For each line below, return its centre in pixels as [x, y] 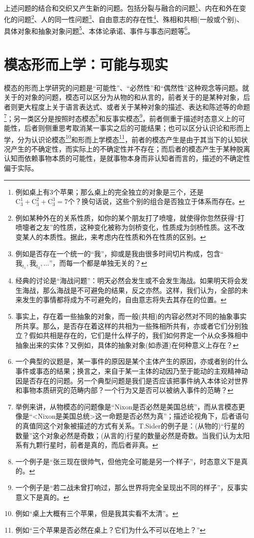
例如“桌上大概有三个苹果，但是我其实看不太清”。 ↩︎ [97, 513]
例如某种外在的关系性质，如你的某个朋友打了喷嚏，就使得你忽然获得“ [127, 217]
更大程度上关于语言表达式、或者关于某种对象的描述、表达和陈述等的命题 [134, 107]
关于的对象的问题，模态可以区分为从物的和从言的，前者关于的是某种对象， [124, 97]
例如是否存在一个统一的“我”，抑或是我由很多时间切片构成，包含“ [119, 253]
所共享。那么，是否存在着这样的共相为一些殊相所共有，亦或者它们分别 [128, 325]
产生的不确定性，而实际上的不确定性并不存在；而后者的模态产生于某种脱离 [130, 148]
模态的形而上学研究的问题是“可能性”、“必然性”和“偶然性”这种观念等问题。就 [127, 87]
